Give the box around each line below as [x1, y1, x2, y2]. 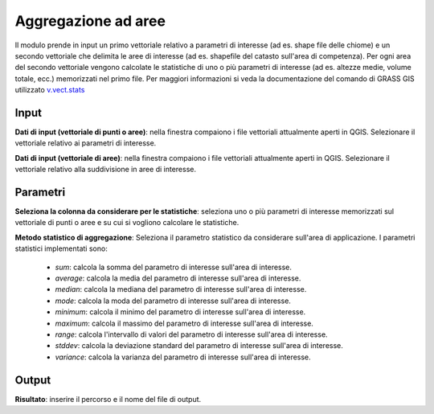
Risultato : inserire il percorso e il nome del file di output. [14, 394, 202, 404]
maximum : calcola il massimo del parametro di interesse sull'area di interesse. [55, 318, 313, 328]
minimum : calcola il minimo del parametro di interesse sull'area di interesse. [55, 307, 306, 317]
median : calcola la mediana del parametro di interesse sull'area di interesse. [55, 285, 307, 294]
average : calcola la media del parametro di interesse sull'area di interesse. [55, 273, 301, 283]
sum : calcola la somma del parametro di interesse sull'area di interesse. [55, 262, 293, 272]
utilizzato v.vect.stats [14, 85, 85, 95]
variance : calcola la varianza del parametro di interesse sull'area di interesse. [55, 352, 311, 362]
